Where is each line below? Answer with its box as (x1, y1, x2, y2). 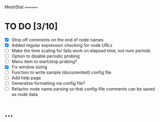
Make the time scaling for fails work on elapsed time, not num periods (11, 48, 151, 54)
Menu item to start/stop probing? (11, 59, 77, 65)
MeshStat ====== (4, 4, 38, 10)
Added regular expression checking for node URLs (11, 42, 113, 48)
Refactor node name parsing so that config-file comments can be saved (11, 86, 155, 92)
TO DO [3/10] (4, 21, 58, 32)
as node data (11, 91, 38, 97)
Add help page (11, 75, 42, 81)
